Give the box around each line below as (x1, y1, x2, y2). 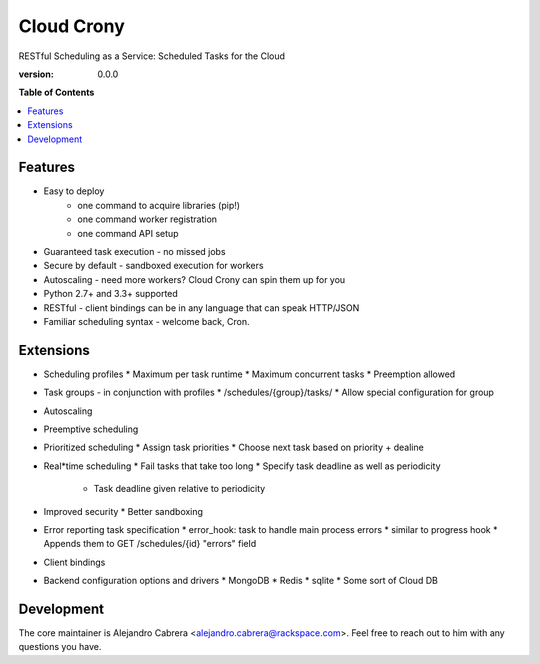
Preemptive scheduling (43, 423, 139, 435)
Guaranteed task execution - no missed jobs (43, 245, 226, 257)
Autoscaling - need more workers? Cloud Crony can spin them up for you (43, 273, 346, 285)
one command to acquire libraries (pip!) (77, 199, 240, 211)
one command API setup (77, 227, 179, 239)
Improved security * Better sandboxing (43, 505, 204, 517)
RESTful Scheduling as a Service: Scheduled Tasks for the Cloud (18, 50, 285, 62)
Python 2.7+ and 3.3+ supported (43, 288, 179, 300)
